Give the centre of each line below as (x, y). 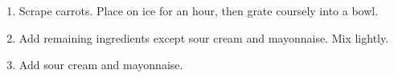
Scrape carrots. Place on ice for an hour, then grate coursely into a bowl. (199, 10)
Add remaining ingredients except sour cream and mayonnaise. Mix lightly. (204, 37)
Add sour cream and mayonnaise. (101, 65)
